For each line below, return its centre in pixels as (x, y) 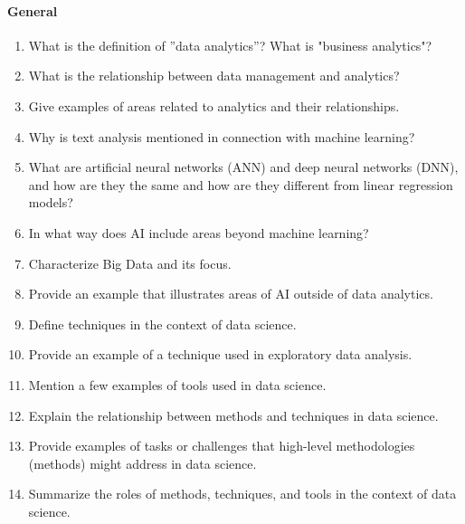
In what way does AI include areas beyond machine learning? (199, 232)
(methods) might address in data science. (142, 463)
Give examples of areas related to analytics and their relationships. (214, 105)
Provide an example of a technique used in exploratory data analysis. (220, 354)
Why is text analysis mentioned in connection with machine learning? (222, 136)
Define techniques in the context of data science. (162, 324)
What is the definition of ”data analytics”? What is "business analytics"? (230, 45)
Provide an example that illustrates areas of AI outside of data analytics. (231, 294)
